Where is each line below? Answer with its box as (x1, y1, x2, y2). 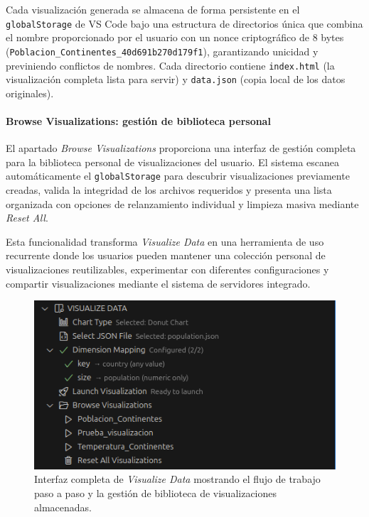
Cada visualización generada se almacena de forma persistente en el (6, 2, 300, 16)
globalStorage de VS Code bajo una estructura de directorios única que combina (6, 16, 363, 31)
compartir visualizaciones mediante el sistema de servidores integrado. (6, 276, 311, 290)
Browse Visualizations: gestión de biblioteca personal (6, 114, 271, 128)
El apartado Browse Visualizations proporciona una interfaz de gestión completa (6, 141, 356, 156)
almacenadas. (34, 499, 92, 514)
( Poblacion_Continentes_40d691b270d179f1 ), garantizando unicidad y (6, 43, 319, 58)
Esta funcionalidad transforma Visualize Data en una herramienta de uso (6, 234, 324, 249)
